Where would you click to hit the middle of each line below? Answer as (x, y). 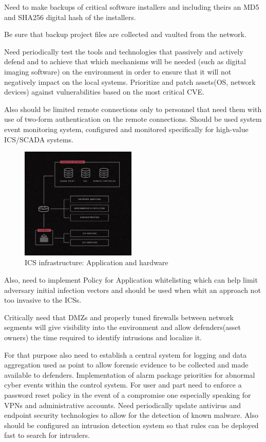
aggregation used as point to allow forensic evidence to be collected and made (126, 365)
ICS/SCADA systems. (39, 139)
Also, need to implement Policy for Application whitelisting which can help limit (131, 280)
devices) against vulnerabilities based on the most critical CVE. (104, 92)
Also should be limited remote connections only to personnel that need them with (133, 109)
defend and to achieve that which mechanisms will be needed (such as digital (125, 61)
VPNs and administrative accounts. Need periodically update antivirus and (123, 405)
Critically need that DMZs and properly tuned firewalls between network (119, 317)
